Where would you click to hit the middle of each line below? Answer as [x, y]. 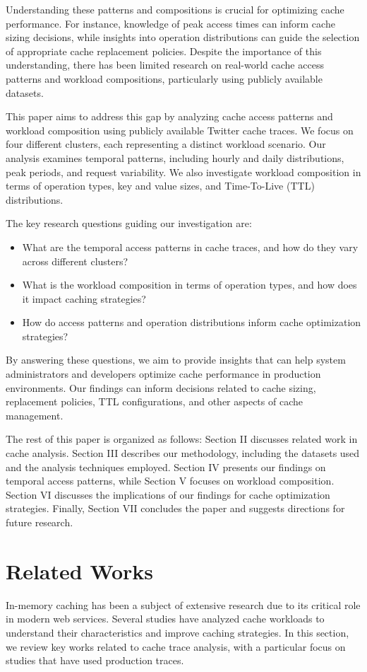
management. [35, 415]
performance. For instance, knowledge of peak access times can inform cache [170, 23]
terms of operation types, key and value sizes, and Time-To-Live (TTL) [160, 186]
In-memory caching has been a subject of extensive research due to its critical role [183, 604]
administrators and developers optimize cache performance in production [163, 374]
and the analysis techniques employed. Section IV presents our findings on [166, 467]
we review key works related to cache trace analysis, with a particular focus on [176, 646]
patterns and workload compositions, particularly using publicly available [164, 78]
